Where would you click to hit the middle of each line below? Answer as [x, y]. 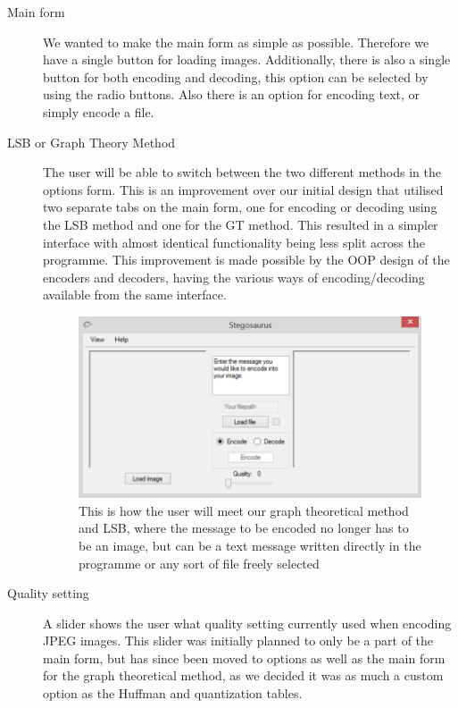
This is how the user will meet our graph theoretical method [244, 510]
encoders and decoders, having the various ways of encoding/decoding [234, 277]
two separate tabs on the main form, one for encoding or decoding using [240, 207]
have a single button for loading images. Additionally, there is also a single [247, 59]
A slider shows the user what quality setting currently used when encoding [247, 623]
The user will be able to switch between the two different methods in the [242, 172]
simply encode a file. [99, 111]
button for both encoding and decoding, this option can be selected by [236, 76]
